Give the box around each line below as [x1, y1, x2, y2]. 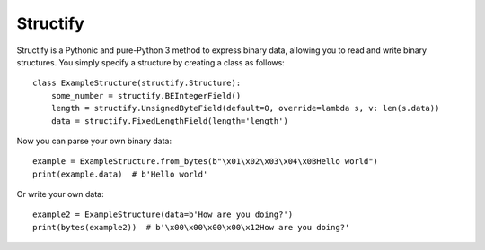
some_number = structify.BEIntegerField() [50, 91, 242, 100]
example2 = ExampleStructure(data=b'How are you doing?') [32, 210, 294, 220]
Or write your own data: [16, 189, 104, 200]
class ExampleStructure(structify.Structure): [32, 78, 242, 89]
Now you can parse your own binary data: [16, 135, 172, 146]
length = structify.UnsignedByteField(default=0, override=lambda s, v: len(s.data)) [50, 103, 440, 114]
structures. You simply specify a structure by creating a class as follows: [16, 56, 285, 67]
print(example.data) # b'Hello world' [32, 168, 208, 179]
